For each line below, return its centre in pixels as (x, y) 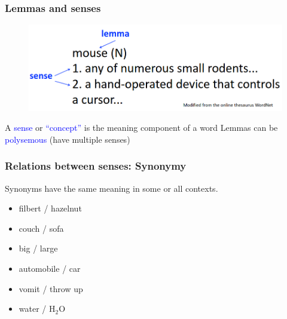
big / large (38, 248)
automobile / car (50, 268)
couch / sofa (41, 228)
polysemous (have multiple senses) (68, 139)
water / (33, 309)
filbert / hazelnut (50, 208)
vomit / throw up (51, 288)
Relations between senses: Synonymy (96, 166)
